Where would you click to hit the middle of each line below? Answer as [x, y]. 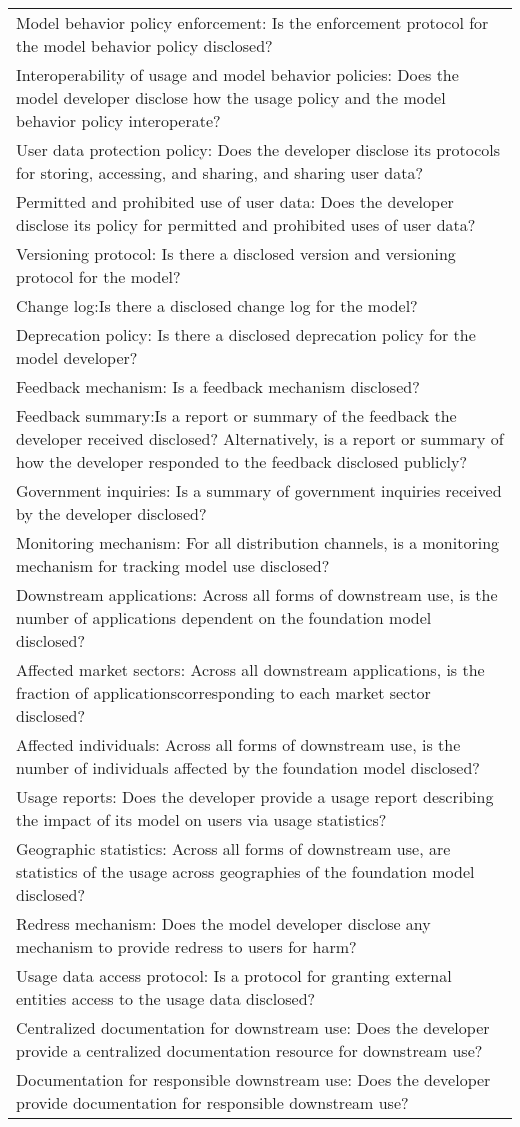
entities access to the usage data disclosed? [166, 998]
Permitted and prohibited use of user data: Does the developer [235, 201]
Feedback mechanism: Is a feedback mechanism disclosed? [218, 386]
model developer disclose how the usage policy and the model [231, 97]
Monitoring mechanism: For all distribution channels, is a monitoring [258, 542]
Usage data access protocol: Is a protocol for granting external [234, 975]
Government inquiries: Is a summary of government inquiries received [259, 490]
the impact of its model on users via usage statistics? [201, 819]
